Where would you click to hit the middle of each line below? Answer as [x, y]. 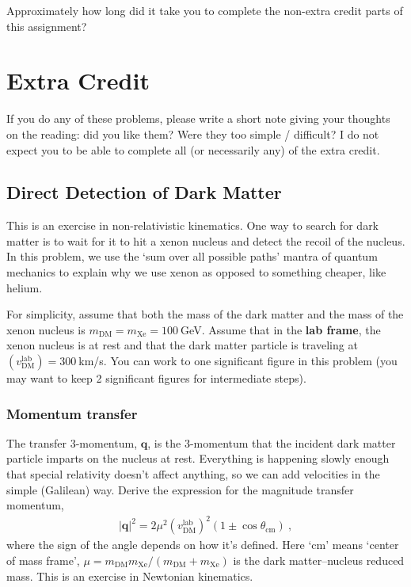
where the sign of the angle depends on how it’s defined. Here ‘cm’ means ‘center [203, 545]
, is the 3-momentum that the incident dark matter [272, 442]
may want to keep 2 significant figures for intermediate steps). [156, 378]
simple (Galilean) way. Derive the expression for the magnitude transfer [180, 489]
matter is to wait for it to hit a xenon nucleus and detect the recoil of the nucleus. [206, 240]
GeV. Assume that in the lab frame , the [281, 329]
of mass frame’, [43, 560]
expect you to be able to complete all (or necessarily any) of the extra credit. [193, 149]
